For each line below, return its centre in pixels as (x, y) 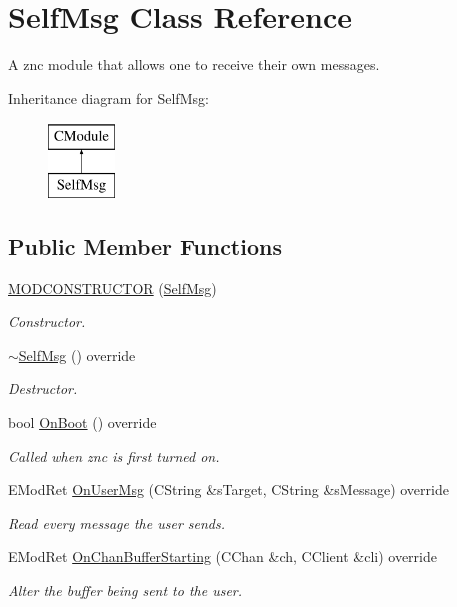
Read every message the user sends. (117, 522)
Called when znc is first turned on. (114, 455)
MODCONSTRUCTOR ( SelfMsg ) (112, 287)
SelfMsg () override (77, 354)
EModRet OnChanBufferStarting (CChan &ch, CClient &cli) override (222, 556)
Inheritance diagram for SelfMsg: (108, 97)
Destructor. (43, 388)
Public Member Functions (145, 245)
